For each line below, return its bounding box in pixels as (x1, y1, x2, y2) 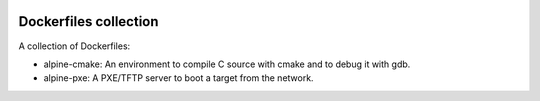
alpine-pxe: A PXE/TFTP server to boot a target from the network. (43, 72, 314, 84)
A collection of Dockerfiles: (18, 40, 131, 52)
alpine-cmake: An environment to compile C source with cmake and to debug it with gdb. (43, 58, 411, 70)
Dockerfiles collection (18, 13, 159, 30)
